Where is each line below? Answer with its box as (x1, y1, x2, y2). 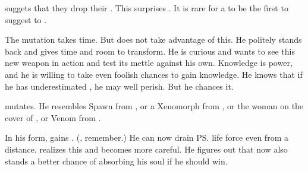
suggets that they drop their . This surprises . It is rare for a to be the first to (5, 2, 288, 14)
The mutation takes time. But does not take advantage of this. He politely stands (5, 33, 302, 46)
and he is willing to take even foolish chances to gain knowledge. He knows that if (5, 68, 303, 80)
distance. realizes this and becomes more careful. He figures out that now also (5, 142, 288, 155)
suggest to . (5, 13, 47, 26)
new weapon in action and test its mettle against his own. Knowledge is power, (5, 56, 293, 69)
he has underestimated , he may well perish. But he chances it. (5, 80, 234, 92)
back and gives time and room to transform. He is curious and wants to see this (5, 45, 295, 57)
